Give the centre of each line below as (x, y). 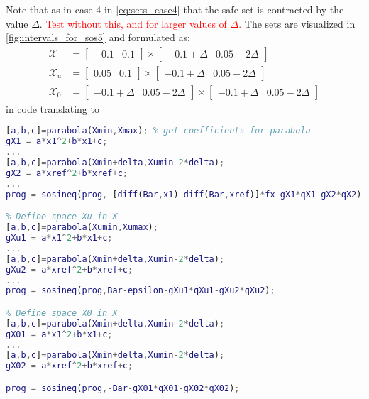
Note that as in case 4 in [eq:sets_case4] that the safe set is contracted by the (175, 9)
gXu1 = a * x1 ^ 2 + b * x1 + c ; (59, 238)
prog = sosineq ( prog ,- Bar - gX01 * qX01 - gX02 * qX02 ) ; (123, 388)
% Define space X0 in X (62, 313)
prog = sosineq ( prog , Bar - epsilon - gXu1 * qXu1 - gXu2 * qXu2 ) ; (141, 291)
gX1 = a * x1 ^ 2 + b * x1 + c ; (57, 142)
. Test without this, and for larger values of (133, 23)
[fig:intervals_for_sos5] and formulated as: (98, 37)
